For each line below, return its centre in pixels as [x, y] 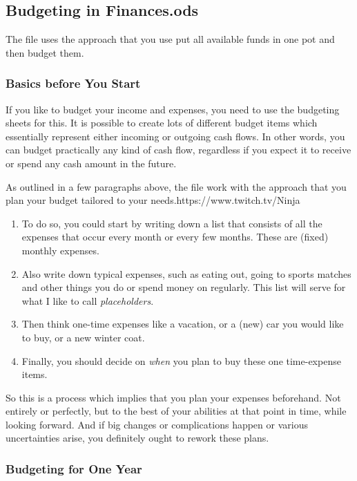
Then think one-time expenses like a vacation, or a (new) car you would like [183, 324]
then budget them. [45, 52]
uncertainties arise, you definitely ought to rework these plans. [137, 438]
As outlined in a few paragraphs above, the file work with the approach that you [176, 186]
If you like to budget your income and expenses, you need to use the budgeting [173, 109]
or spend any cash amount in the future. [91, 163]
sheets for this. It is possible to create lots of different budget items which [162, 123]
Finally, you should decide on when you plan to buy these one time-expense [181, 360]
